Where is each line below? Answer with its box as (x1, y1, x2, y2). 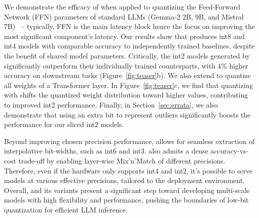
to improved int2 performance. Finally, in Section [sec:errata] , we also (4, 99, 218, 109)
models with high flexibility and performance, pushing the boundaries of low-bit (4, 194, 249, 205)
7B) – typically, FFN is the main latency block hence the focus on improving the (4, 21, 255, 31)
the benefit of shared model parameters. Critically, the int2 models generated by (4, 50, 250, 60)
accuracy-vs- (210, 145, 248, 156)
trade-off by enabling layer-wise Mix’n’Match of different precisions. (18, 155, 225, 165)
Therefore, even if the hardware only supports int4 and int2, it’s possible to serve (4, 165, 252, 175)
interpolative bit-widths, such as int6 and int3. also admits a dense (4, 145, 208, 156)
